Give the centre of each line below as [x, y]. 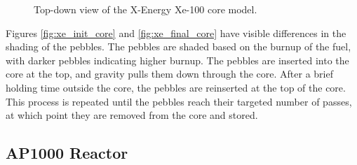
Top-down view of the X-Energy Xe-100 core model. [146, 9]
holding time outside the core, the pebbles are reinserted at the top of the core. [176, 87]
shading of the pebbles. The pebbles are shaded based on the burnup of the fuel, [178, 46]
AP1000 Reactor [67, 153]
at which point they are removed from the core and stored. [132, 115]
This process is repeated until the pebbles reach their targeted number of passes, [179, 101]
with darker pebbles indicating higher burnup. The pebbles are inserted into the [177, 60]
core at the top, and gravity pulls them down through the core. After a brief [169, 74]
